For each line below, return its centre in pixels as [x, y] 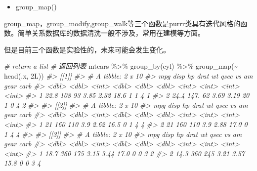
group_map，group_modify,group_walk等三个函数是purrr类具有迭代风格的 [122, 23]
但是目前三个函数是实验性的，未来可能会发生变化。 [87, 49]
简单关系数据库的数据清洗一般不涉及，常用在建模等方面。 [111, 33]
